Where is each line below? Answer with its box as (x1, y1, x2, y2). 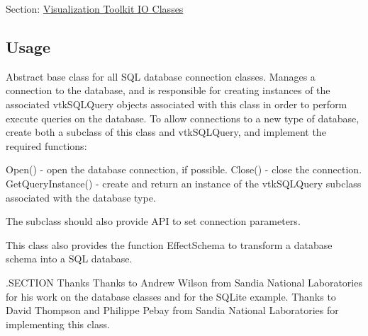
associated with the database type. (6, 190, 156, 204)
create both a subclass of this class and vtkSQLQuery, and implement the (6, 124, 326, 139)
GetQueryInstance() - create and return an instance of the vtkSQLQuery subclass (6, 175, 362, 190)
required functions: (6, 138, 87, 153)
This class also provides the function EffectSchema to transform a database (6, 237, 333, 252)
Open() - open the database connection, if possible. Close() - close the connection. (6, 162, 362, 177)
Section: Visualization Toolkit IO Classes (6, 1, 184, 16)
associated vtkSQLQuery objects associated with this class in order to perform (6, 96, 347, 111)
